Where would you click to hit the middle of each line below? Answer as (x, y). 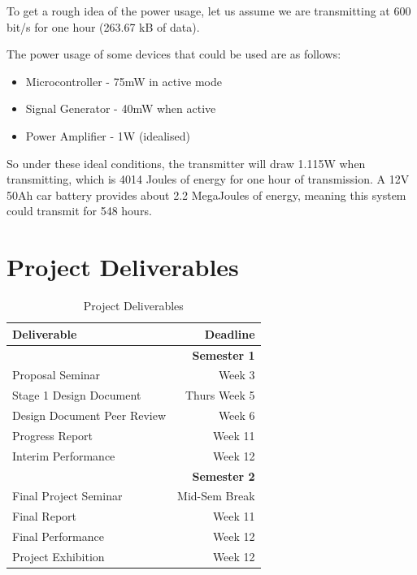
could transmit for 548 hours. (79, 211)
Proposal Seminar (56, 375)
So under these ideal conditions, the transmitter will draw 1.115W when (186, 163)
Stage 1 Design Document (77, 395)
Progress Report (53, 435)
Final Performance (58, 536)
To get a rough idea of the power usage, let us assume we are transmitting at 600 (209, 11)
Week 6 (237, 415)
